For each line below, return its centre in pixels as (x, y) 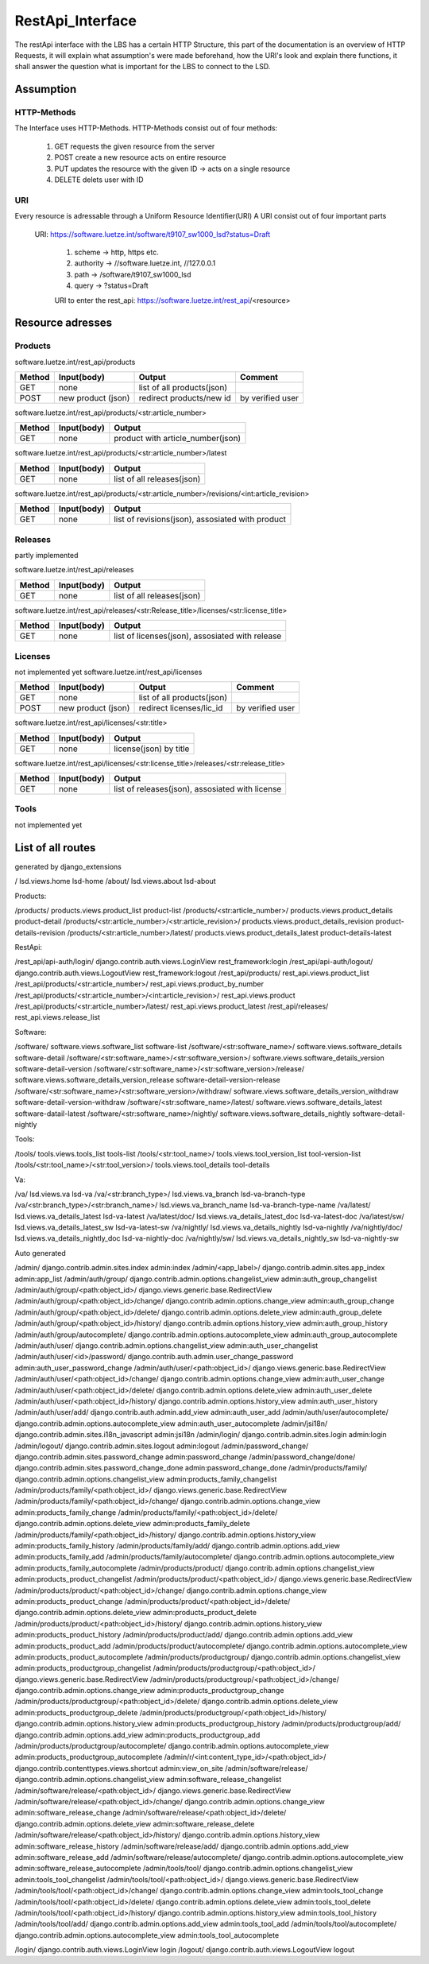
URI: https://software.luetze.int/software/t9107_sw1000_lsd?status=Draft (153, 234)
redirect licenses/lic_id (181, 708)
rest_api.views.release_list (58, 1017)
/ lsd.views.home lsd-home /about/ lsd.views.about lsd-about (115, 881)
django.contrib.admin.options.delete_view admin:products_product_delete (136, 1613)
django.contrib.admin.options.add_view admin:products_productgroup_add (137, 1735)
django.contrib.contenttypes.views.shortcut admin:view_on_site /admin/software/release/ (162, 1768)
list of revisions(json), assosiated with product (200, 519)
